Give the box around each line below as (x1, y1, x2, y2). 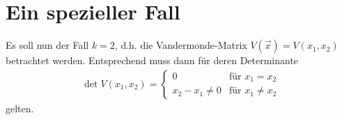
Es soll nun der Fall (6, 38, 89, 52)
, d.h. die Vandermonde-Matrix (114, 38, 247, 52)
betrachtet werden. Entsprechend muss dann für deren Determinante (6, 53, 299, 68)
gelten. (6, 100, 34, 115)
